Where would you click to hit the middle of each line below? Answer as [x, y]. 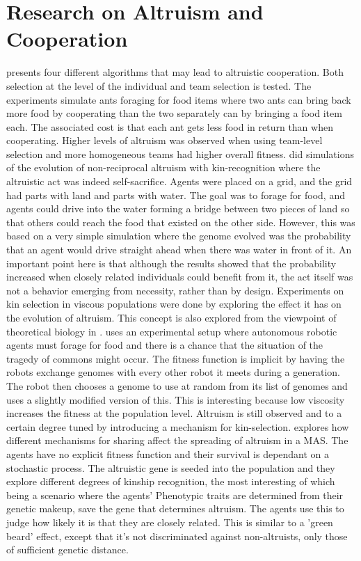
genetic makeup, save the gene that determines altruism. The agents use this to [175, 508]
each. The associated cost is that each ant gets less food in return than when [170, 126]
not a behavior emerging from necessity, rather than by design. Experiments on [175, 290]
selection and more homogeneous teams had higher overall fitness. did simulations [180, 153]
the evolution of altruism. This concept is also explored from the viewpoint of [171, 317]
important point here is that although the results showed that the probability [171, 263]
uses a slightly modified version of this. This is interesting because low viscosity [176, 399]
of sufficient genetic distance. [67, 550]
